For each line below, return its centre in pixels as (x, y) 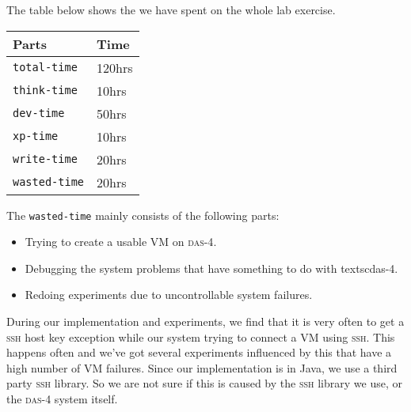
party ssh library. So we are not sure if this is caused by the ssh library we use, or (204, 383)
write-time (45, 159)
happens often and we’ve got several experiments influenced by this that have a (199, 352)
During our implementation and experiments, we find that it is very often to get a (205, 321)
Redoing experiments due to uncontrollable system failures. (169, 295)
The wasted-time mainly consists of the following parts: (143, 215)
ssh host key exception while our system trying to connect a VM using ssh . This (201, 336)
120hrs (115, 67)
